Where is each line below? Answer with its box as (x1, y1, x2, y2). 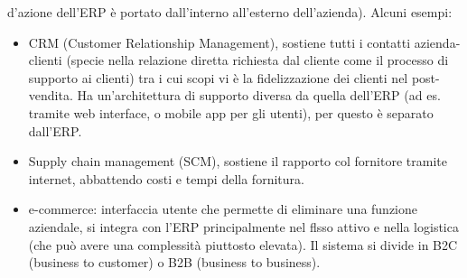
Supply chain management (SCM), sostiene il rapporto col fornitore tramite (28, 152, 447, 171)
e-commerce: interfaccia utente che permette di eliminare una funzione (28, 199, 418, 218)
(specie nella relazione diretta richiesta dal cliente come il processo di (66, 51, 449, 69)
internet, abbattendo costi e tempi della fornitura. (28, 169, 304, 188)
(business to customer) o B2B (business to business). (28, 253, 321, 272)
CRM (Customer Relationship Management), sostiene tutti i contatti (28, 32, 411, 51)
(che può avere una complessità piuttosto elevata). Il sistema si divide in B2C (28, 235, 458, 254)
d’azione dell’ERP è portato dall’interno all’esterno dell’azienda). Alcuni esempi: (7, 3, 453, 21)
